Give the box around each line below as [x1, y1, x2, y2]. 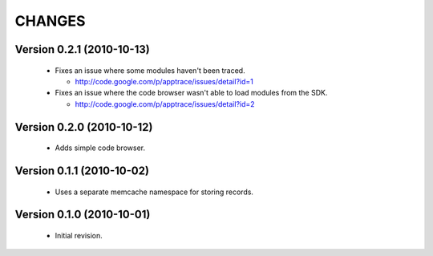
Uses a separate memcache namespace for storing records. [55, 187, 254, 197]
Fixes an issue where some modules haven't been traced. [55, 65, 245, 75]
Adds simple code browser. [55, 143, 146, 152]
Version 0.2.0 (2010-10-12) [14, 120, 153, 134]
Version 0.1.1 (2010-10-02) [14, 164, 150, 177]
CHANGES [14, 12, 86, 30]
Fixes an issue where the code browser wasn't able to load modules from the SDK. [55, 88, 328, 98]
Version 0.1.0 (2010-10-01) [14, 208, 151, 221]
